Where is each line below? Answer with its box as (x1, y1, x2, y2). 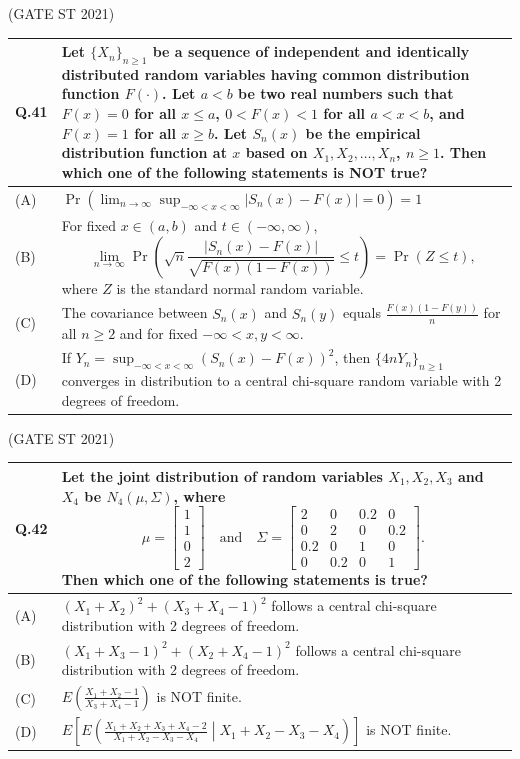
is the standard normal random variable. (116, 277, 364, 298)
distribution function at (61, 142, 227, 163)
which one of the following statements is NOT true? (61, 161, 428, 182)
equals (343, 302, 381, 323)
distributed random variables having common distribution (61, 63, 470, 84)
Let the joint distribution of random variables (61, 465, 383, 486)
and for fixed (119, 322, 198, 343)
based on (245, 142, 308, 163)
